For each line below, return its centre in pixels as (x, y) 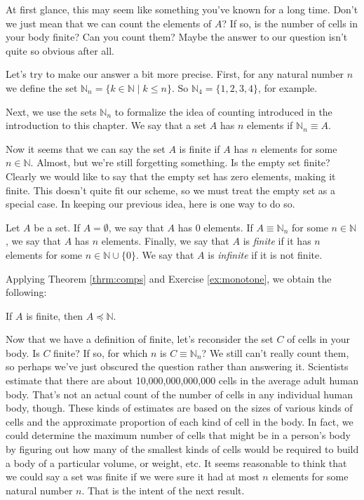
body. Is (23, 352)
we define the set (42, 87)
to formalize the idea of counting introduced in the (223, 111)
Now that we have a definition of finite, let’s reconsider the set (140, 339)
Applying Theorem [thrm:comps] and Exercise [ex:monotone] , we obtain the (169, 278)
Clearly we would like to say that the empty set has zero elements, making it (171, 176)
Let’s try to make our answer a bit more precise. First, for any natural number (175, 74)
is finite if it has (277, 241)
